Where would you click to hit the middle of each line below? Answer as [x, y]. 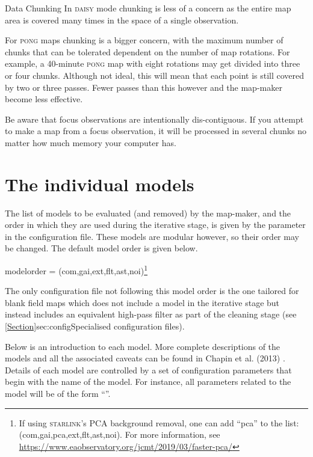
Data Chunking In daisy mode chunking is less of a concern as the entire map [148, 8]
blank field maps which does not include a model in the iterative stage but [142, 302]
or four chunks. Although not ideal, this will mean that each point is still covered [155, 75]
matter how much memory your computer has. [91, 142]
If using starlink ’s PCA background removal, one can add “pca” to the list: [159, 422]
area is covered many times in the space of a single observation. [122, 20]
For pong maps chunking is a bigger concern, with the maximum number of [144, 40]
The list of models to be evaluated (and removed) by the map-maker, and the [148, 213]
